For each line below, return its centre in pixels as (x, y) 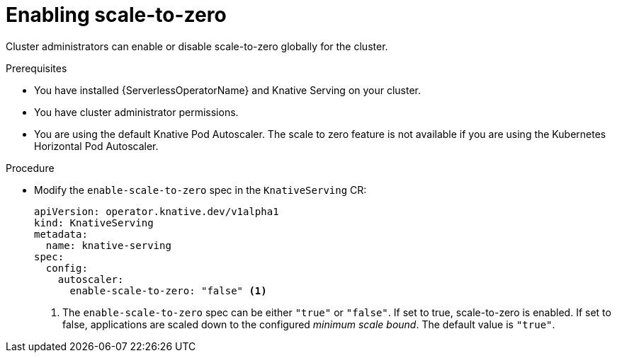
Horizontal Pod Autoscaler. (96, 146)
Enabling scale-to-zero (116, 15)
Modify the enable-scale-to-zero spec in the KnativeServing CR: (200, 190)
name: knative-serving (108, 245)
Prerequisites (36, 68)
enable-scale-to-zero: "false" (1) (168, 290)
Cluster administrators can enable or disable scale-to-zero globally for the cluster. (197, 46)
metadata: (61, 234)
